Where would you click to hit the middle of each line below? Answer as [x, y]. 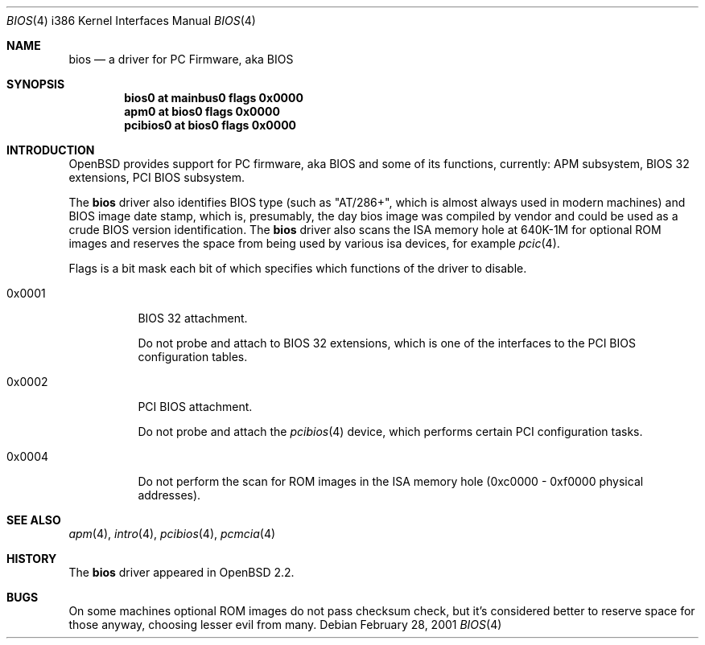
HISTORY [32, 559]
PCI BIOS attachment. [195, 407]
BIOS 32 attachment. [193, 318]
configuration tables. [193, 357]
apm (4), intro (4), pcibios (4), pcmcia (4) [172, 534]
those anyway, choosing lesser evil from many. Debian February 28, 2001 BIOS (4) [285, 624]
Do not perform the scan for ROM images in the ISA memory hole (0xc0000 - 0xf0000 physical [391, 481]
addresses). [169, 495]
